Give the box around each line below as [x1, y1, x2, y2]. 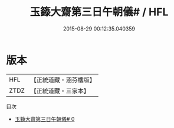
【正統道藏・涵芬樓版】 [30, 76, 96, 84]
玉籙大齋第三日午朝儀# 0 [14, 115, 75, 122]
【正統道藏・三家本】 [30, 86, 90, 95]
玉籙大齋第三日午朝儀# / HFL [29, 5, 169, 19]
